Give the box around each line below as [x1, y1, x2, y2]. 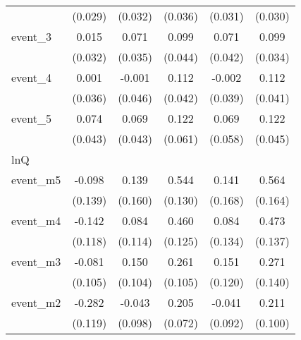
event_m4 [11, 212, 61, 229]
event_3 [11, 28, 51, 44]
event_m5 [11, 171, 61, 188]
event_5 [11, 110, 51, 126]
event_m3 [11, 253, 61, 269]
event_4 [11, 69, 51, 85]
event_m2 [11, 294, 61, 310]
